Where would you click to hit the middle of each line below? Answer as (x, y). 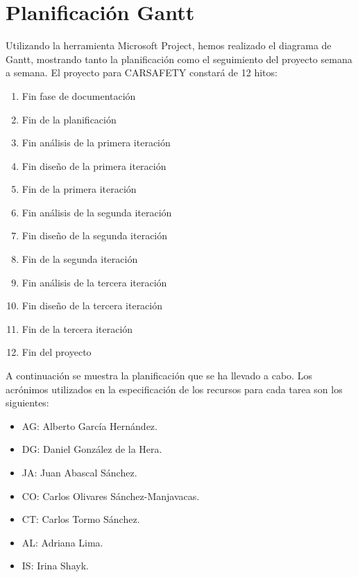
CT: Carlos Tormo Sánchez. (81, 519)
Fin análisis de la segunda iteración (97, 212)
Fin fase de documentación (79, 95)
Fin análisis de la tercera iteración (94, 282)
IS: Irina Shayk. (55, 566)
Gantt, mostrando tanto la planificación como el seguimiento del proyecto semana (179, 59)
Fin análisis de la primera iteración (96, 143)
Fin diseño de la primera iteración (94, 165)
